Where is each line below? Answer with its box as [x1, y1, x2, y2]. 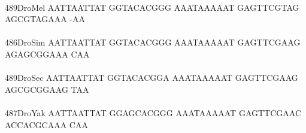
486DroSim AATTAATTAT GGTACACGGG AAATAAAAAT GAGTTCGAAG [5, 36, 301, 49]
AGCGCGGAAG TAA [5, 83, 89, 95]
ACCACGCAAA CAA [5, 118, 88, 131]
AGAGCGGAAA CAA [5, 47, 90, 60]
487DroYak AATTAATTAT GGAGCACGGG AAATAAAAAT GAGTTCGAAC [5, 106, 302, 119]
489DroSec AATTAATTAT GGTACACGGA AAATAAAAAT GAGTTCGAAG [5, 71, 298, 84]
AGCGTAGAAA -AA [5, 13, 86, 25]
